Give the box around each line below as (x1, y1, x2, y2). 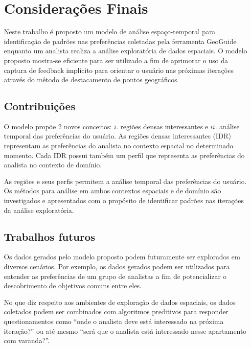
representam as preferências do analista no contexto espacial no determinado (4, 140, 233, 151)
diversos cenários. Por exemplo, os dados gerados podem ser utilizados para (4, 261, 230, 272)
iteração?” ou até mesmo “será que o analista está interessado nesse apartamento (4, 325, 247, 336)
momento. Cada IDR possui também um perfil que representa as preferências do (4, 150, 245, 160)
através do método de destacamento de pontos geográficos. (4, 74, 179, 85)
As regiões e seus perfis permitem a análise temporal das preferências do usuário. (4, 176, 247, 186)
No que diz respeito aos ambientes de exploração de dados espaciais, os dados (4, 297, 236, 307)
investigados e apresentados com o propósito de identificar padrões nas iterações (4, 195, 244, 206)
